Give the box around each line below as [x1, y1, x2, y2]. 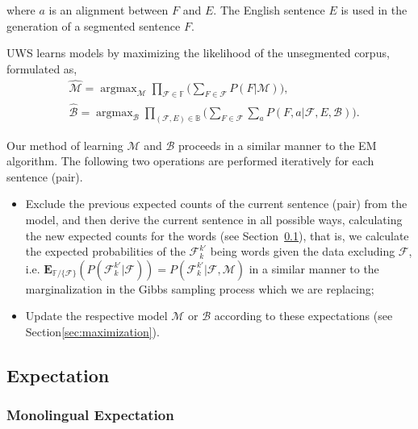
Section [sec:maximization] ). [25, 323, 160, 339]
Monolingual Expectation [6, 405, 174, 425]
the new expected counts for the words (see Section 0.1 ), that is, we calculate [25, 227, 409, 244]
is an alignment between [48, 2, 169, 18]
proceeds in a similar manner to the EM [178, 136, 377, 153]
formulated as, [6, 60, 77, 77]
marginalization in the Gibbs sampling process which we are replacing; [25, 280, 374, 297]
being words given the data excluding [210, 243, 395, 260]
